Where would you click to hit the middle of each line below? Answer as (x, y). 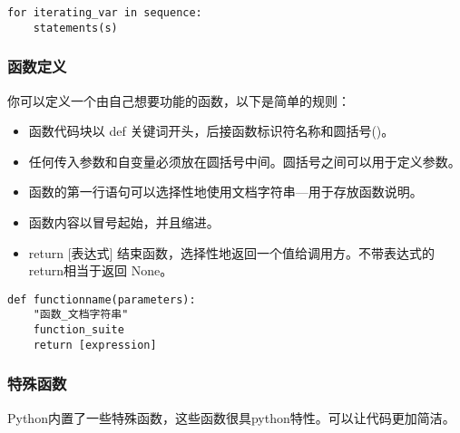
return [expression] (95, 345)
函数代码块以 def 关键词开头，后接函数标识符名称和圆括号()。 (211, 131)
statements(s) (75, 28)
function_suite (78, 330)
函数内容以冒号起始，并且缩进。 (124, 221)
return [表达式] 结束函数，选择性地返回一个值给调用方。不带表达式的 (232, 252)
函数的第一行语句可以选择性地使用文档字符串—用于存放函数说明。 (225, 192)
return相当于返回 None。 (101, 270)
